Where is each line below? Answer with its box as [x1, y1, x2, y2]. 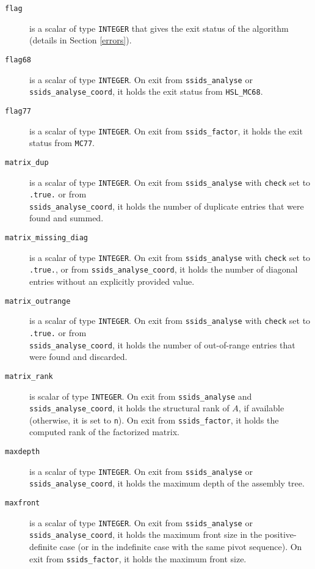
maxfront [5, 499, 40, 508]
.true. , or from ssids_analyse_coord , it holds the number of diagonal [29, 263, 298, 276]
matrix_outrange [5, 296, 71, 306]
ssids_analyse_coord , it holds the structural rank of [29, 402, 230, 414]
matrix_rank [5, 372, 53, 381]
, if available [238, 402, 284, 414]
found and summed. [29, 211, 104, 224]
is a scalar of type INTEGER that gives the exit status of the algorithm [29, 21, 289, 34]
